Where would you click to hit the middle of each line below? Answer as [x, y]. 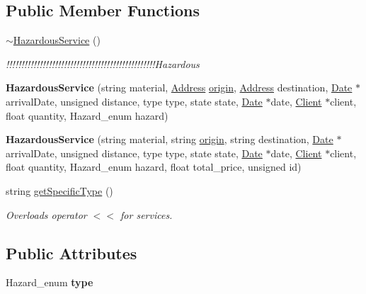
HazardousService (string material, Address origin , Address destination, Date [179, 87]
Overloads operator [46, 214]
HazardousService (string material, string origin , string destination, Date [170, 139]
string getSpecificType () [59, 190]
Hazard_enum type [50, 282]
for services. [147, 214]
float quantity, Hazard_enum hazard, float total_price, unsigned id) [154, 167]
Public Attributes [72, 253]
